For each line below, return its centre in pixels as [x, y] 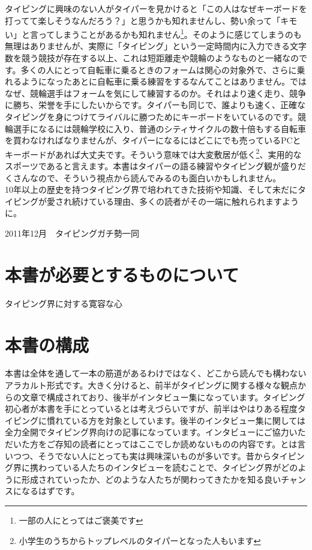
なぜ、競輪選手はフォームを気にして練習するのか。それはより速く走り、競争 [156, 93]
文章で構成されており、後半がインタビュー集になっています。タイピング [163, 397]
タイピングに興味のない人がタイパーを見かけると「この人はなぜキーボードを [156, 8]
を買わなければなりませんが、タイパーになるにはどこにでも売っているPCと [153, 140]
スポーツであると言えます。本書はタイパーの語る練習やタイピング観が [143, 166]
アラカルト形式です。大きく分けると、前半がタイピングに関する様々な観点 [151, 385]
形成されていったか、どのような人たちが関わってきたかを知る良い [151, 479]
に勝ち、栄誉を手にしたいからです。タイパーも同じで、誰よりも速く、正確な [155, 105]
